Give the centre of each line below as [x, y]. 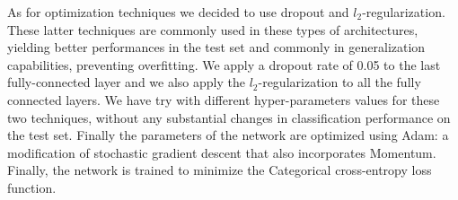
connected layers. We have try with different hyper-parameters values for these [224, 99]
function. [32, 187]
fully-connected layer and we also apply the [126, 82]
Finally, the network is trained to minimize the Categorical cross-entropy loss [220, 170]
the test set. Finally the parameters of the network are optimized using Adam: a [228, 135]
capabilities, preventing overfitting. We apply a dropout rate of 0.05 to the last [224, 64]
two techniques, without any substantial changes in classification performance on [229, 117]
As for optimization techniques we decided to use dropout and [178, 12]
